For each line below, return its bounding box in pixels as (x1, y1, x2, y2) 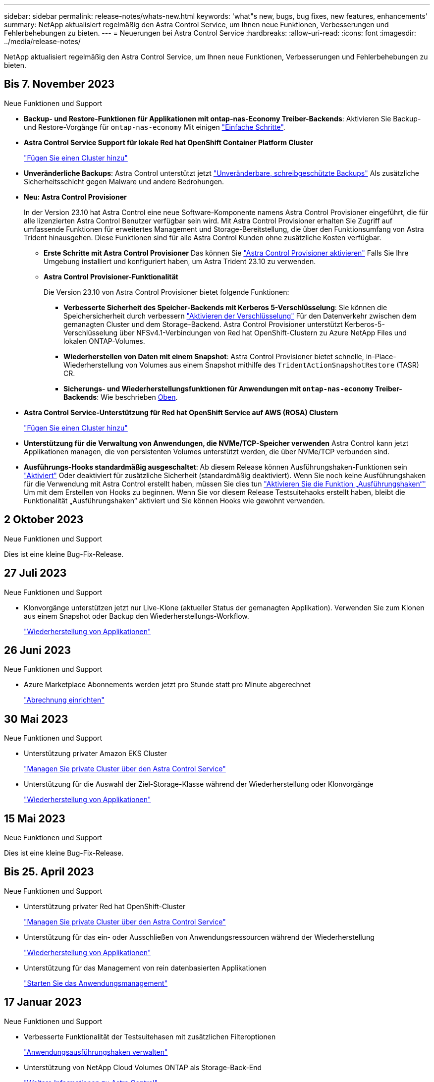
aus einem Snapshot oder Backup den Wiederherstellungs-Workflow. (24, 611, 249, 620)
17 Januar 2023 (4, 996, 82, 1009)
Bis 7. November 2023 (4, 78, 115, 91)
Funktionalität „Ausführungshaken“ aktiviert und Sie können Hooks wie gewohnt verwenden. (24, 496, 325, 505)
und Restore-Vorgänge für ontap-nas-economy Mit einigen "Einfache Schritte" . (24, 122, 285, 131)
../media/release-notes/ (4, 37, 81, 46)
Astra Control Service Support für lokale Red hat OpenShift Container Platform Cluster (24, 138, 314, 147)
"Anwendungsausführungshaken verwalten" (24, 1047, 168, 1056)
